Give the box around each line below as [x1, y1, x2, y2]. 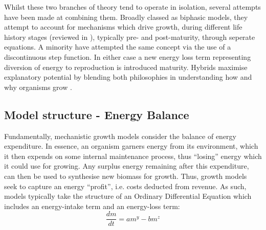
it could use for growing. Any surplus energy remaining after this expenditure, [4, 160, 249, 171]
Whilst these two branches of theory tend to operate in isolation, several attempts [4, 2, 261, 12]
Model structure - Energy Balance [4, 106, 189, 122]
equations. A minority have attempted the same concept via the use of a [4, 41, 231, 52]
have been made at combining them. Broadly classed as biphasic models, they [4, 11, 248, 22]
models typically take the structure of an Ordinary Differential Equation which [4, 191, 252, 201]
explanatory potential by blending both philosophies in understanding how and [4, 72, 252, 82]
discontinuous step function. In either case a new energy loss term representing [4, 51, 251, 62]
